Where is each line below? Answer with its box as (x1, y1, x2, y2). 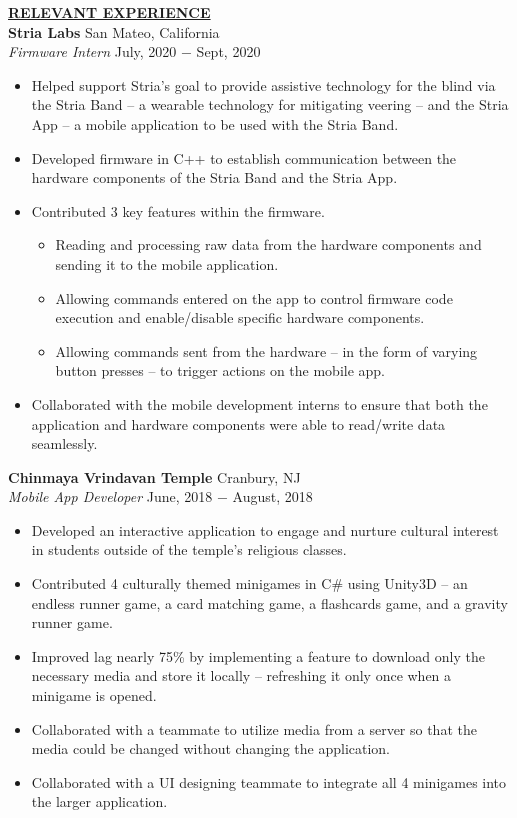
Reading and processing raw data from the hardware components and (55, 234, 482, 255)
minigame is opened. (31, 685, 157, 706)
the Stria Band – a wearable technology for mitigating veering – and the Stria (31, 94, 509, 115)
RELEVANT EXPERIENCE (8, 2, 211, 22)
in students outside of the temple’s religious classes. (31, 539, 347, 560)
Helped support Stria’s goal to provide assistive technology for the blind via (31, 74, 496, 95)
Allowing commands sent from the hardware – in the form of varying (55, 340, 478, 361)
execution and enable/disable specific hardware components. (55, 307, 425, 328)
